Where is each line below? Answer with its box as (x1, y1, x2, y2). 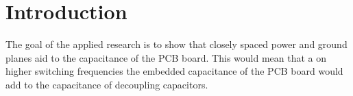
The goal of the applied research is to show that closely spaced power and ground (5, 37, 348, 51)
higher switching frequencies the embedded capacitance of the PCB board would (5, 64, 343, 78)
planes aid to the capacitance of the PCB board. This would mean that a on (5, 50, 327, 64)
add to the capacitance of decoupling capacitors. (5, 77, 208, 91)
